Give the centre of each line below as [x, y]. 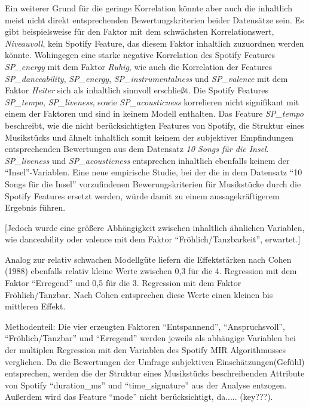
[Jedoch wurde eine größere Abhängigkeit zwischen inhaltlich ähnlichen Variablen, [155, 227]
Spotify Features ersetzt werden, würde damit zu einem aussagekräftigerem [142, 195]
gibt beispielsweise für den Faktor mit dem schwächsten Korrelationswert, [140, 31]
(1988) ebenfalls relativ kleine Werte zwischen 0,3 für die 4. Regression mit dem [151, 271]
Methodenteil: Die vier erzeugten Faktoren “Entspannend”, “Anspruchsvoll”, [145, 326]
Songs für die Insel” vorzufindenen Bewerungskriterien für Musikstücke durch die [153, 183]
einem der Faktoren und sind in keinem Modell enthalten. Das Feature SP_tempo [154, 113]
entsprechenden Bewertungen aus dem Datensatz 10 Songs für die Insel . [137, 149]
